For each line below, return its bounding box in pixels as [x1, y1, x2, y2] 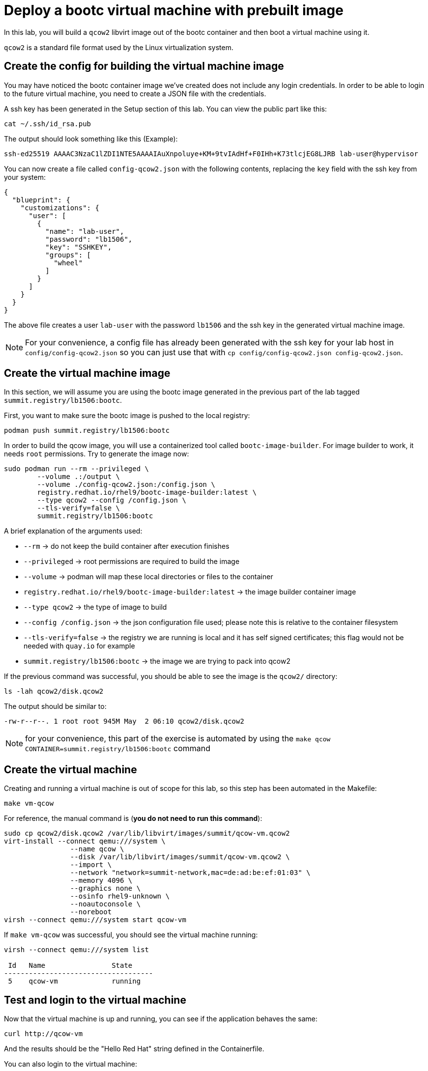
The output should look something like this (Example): [4, 134, 178, 143]
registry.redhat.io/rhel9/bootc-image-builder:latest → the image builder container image [24, 588, 356, 596]
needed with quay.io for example [24, 642, 135, 650]
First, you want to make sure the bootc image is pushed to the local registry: [4, 411, 250, 420]
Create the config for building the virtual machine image [4, 60, 284, 73]
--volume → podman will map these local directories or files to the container [24, 572, 273, 581]
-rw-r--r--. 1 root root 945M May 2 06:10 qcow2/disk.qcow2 [4, 717, 244, 726]
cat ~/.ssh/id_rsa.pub [4, 119, 91, 128]
